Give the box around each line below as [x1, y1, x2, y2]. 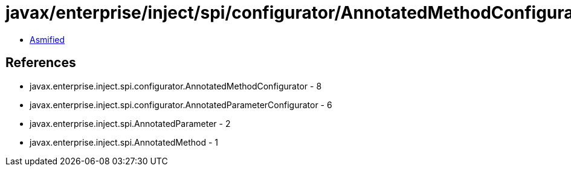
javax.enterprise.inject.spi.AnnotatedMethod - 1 [30, 137, 219, 147]
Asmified [30, 34, 65, 45]
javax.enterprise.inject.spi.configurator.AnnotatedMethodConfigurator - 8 [30, 80, 322, 91]
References [5, 55, 76, 71]
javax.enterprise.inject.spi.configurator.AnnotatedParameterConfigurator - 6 [30, 99, 332, 110]
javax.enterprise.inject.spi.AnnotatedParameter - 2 [30, 118, 231, 129]
